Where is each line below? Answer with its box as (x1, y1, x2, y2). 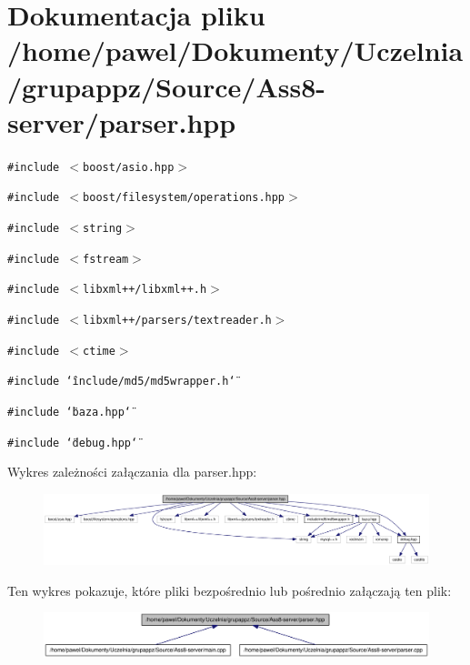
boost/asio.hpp (83, 160, 175, 174)
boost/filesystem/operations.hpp (83, 191, 285, 205)
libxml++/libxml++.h (83, 283, 207, 297)
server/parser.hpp (7, 103, 236, 140)
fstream (83, 252, 129, 266)
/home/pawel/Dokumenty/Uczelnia (7, 32, 464, 69)
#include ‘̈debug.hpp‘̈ (7, 436, 138, 449)
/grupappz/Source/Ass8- (7, 67, 326, 105)
